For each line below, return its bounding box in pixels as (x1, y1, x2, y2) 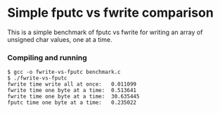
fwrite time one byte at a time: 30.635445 (7, 93, 140, 100)
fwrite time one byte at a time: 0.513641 (7, 87, 137, 94)
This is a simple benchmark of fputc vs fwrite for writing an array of (7, 28, 203, 36)
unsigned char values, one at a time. (7, 35, 112, 43)
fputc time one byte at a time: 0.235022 (7, 99, 137, 106)
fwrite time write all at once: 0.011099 (7, 81, 137, 88)
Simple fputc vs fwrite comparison (7, 5, 214, 21)
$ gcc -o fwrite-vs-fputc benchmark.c (7, 68, 121, 76)
